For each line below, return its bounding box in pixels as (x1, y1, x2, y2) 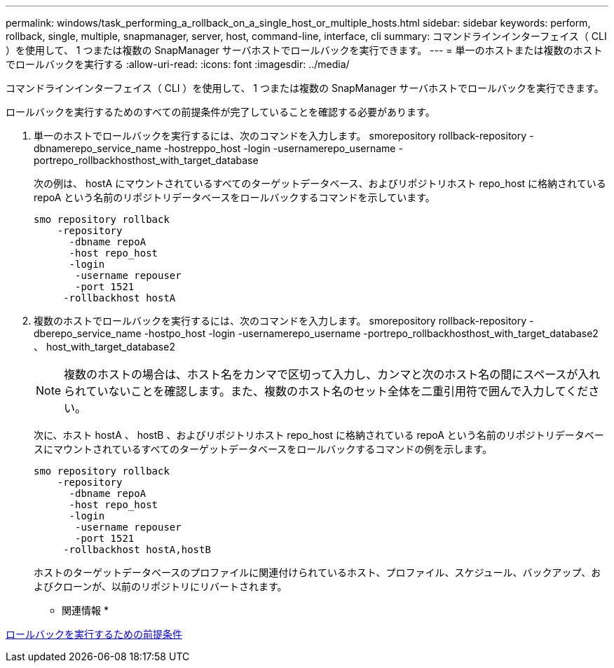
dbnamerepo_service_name (34, 142, 162, 154)
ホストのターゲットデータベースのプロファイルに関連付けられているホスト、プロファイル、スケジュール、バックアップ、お (34, 566, 601, 578)
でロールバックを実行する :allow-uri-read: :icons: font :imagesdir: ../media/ (6, 58, 350, 70)
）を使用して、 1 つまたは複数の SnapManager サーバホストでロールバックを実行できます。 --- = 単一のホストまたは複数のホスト (6, 44, 603, 56)
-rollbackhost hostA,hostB (63, 544, 211, 555)
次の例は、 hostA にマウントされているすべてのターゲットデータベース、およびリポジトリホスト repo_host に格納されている (34, 177, 606, 189)
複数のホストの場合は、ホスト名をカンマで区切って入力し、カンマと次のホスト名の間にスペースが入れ (64, 367, 601, 381)
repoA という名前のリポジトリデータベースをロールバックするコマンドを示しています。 (34, 191, 435, 203)
